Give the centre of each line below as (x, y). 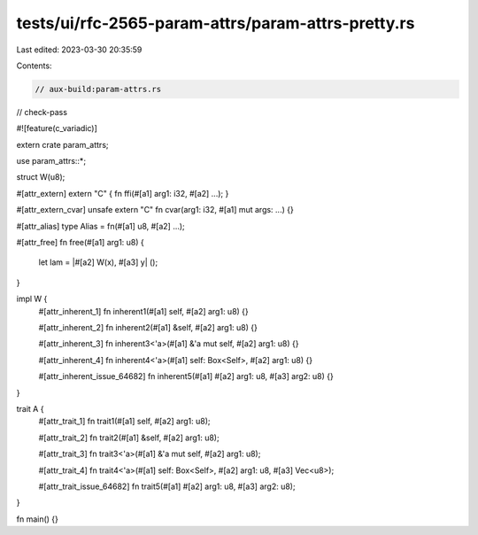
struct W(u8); (41, 177)
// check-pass (42, 112)
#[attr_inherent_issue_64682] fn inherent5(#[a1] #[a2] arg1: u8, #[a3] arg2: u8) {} (186, 376)
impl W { (32, 299)
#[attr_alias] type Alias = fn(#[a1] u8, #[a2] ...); (100, 226)
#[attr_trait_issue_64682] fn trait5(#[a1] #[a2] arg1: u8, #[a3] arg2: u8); (167, 486)
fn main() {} (38, 519)
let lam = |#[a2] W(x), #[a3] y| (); (98, 262)
